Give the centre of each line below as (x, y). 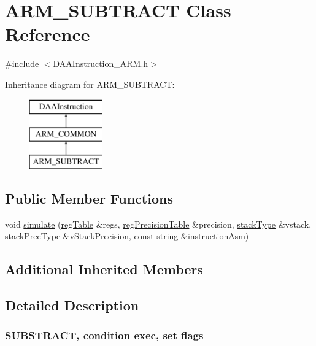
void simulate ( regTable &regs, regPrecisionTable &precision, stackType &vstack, (158, 224)
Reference (48, 34)
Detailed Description (72, 305)
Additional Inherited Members (104, 269)
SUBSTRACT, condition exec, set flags (104, 335)
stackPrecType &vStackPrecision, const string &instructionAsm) (127, 236)
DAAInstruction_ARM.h (101, 63)
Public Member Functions (89, 198)
